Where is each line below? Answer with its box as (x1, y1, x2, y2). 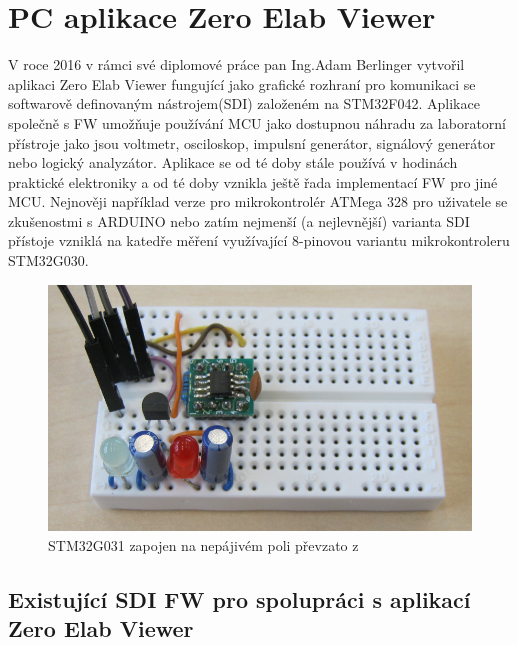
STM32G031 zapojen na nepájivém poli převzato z (48, 534, 359, 555)
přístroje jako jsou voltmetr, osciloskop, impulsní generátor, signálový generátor (8, 132, 496, 153)
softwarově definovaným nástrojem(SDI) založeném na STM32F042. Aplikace (8, 93, 480, 114)
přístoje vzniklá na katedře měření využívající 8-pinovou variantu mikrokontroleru (8, 230, 510, 251)
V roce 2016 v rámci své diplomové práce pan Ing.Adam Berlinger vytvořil (8, 54, 465, 75)
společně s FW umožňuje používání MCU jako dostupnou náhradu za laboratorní (8, 112, 506, 133)
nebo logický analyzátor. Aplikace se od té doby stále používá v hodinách (8, 152, 458, 173)
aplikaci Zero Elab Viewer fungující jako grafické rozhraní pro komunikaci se (8, 73, 476, 94)
